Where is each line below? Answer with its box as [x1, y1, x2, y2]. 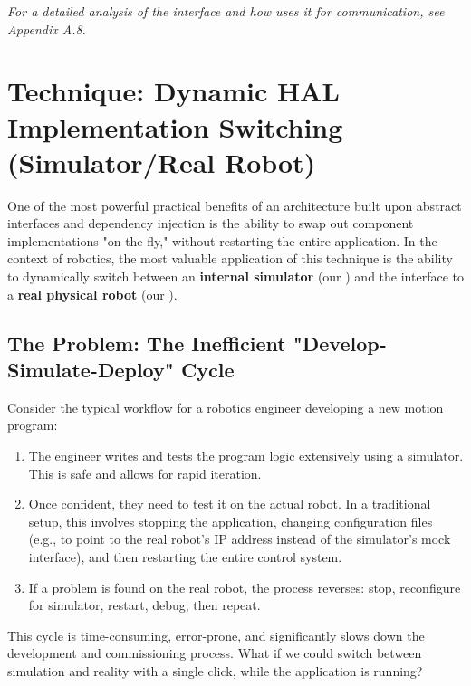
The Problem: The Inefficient [7, 329, 286, 357]
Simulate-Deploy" [7, 356, 174, 384]
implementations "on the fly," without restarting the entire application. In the [7, 231, 437, 250]
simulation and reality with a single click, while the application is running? [7, 661, 423, 680]
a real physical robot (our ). [7, 284, 178, 303]
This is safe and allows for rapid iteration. [28, 463, 262, 482]
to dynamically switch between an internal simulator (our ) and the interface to [7, 267, 464, 286]
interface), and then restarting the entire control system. [28, 548, 342, 566]
